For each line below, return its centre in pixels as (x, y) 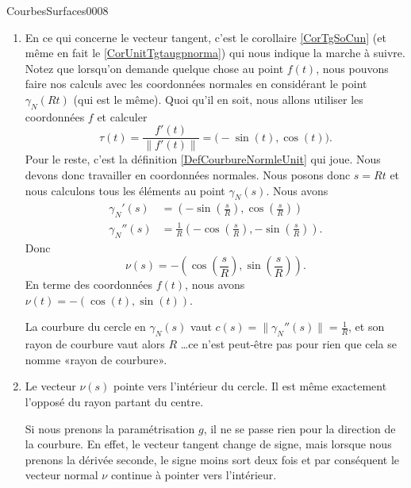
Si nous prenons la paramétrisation (110, 428)
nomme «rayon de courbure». (96, 359)
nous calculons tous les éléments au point (125, 190)
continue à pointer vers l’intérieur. (194, 475)
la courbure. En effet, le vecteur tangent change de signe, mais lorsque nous (208, 444)
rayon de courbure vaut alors (95, 344)
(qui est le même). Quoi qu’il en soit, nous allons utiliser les (218, 99)
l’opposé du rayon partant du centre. (114, 401)
